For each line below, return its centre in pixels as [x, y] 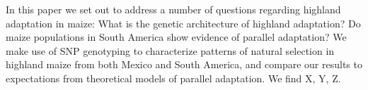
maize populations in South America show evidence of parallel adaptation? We [176, 37]
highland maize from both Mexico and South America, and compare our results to [184, 64]
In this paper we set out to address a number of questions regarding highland [173, 9]
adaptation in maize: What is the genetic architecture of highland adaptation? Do [183, 23]
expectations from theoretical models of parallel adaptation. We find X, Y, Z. [173, 78]
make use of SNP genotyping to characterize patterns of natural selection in [170, 50]
